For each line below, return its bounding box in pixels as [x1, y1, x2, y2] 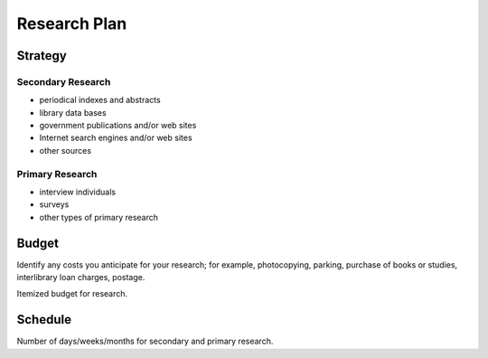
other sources [39, 145, 92, 155]
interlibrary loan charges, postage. [16, 272, 145, 283]
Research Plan [16, 14, 127, 33]
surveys [39, 199, 70, 210]
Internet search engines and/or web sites [39, 132, 193, 144]
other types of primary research [39, 212, 158, 222]
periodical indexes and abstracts [39, 95, 162, 106]
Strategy [16, 48, 67, 63]
